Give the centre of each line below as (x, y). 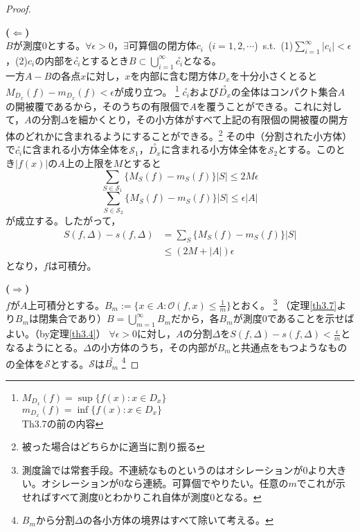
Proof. (18, 8)
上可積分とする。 (66, 304)
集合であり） (78, 318)
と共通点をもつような (279, 347)
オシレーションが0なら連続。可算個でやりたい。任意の (165, 483)
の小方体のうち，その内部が (154, 347)
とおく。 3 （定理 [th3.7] (284, 303)
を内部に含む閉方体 (174, 75)
